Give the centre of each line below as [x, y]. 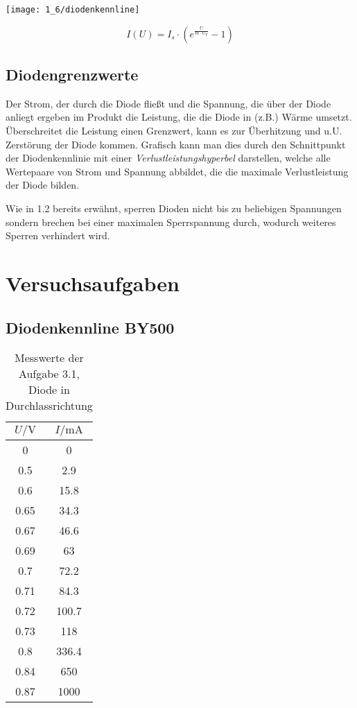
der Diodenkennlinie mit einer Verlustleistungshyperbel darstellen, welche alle [168, 158]
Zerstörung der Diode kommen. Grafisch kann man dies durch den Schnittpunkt [176, 144]
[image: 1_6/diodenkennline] [73, 10]
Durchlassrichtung [49, 406]
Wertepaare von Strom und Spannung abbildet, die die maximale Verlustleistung [177, 171]
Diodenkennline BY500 [90, 327]
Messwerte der [49, 358]
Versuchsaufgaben [93, 283]
